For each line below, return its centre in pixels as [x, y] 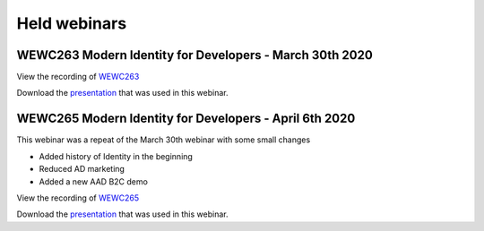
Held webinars [72, 23]
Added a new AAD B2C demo [93, 181]
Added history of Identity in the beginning [116, 156]
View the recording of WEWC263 [78, 77]
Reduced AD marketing [82, 169]
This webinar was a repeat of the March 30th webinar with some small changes [164, 140]
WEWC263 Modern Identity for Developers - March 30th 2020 [195, 55]
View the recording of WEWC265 [78, 198]
